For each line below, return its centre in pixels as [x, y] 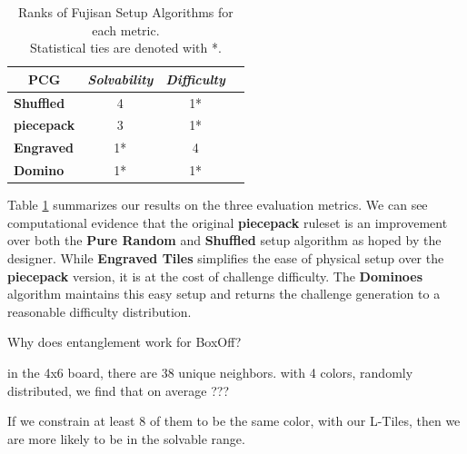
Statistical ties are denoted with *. [125, 48]
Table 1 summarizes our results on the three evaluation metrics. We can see [218, 205]
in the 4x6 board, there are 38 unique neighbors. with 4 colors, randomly [210, 372]
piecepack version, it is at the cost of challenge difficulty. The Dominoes [215, 276]
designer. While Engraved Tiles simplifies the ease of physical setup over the [226, 258]
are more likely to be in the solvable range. [126, 438]
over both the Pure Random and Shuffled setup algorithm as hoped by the [224, 240]
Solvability [120, 79]
